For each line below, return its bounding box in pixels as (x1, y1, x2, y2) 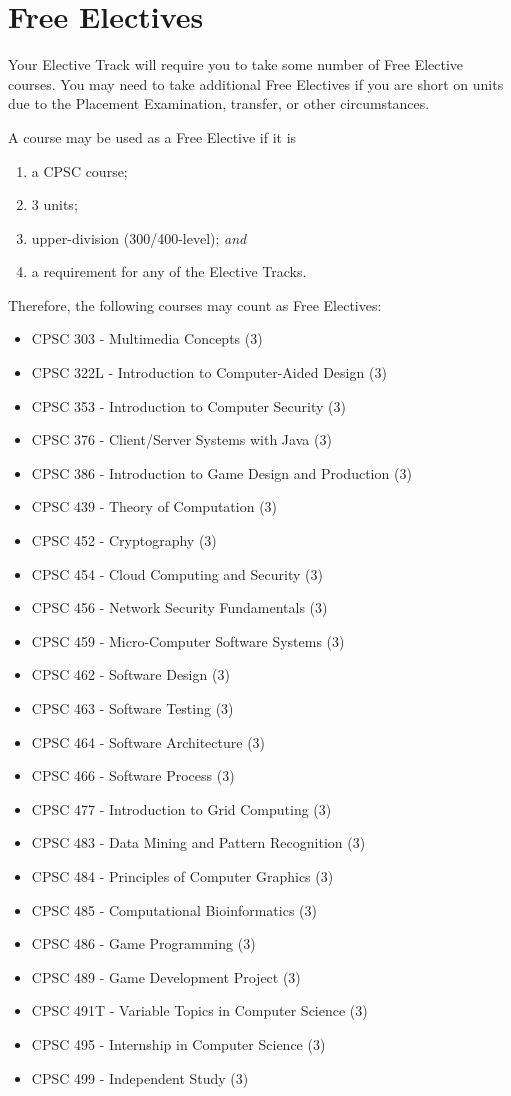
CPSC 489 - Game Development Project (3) (31, 966, 301, 987)
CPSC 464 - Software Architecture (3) (31, 731, 266, 752)
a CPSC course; (31, 160, 128, 181)
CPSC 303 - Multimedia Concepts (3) (31, 328, 263, 349)
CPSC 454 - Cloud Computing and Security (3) (31, 563, 323, 584)
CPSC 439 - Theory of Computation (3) (31, 496, 278, 517)
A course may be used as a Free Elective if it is (8, 126, 297, 147)
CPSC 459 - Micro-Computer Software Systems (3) (31, 630, 345, 651)
